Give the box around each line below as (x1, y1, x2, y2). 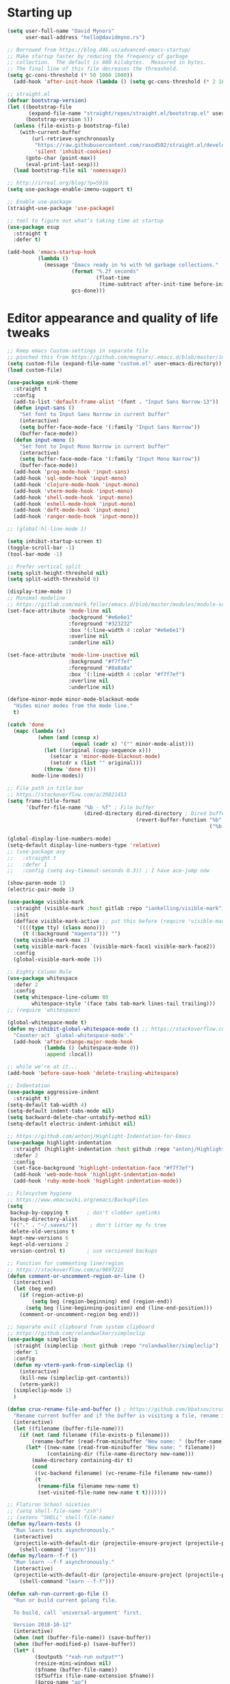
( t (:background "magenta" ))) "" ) (22, 931, 121, 937)
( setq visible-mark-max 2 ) (13, 937, 90, 944)
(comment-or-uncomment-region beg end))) (19, 1310, 139, 1318)
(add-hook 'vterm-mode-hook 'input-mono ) (13, 488, 133, 494)
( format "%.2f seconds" (71, 268, 139, 275)
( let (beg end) (13, 1286, 57, 1293)
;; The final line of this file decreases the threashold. (7, 65, 179, 73)
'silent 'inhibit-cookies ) (34, 148, 112, 155)
